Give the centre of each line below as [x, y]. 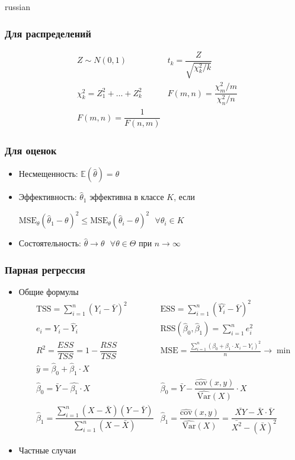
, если [185, 197]
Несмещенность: [48, 174]
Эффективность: [48, 197]
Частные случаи [47, 450]
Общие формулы [49, 292]
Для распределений [48, 33]
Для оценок [31, 150]
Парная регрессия [45, 269]
